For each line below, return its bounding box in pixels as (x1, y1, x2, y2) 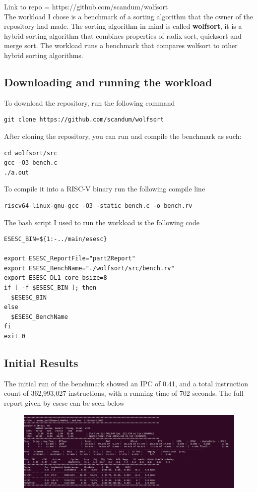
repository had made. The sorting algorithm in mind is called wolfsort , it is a (4, 21, 242, 31)
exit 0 (4, 333, 25, 340)
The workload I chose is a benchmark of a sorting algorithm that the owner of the (4, 11, 254, 21)
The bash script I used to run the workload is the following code (4, 217, 199, 227)
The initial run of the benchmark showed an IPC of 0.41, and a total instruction (4, 378, 249, 388)
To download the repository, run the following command (4, 97, 175, 108)
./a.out (4, 169, 29, 176)
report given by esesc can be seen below (4, 398, 125, 408)
